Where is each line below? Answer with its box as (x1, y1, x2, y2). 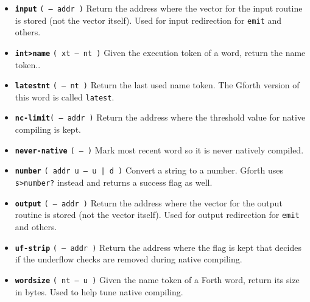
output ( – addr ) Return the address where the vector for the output (15, 196, 283, 209)
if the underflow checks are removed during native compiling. (15, 253, 242, 265)
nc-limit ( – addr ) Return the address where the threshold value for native (15, 111, 306, 124)
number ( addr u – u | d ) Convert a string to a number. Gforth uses (15, 164, 284, 177)
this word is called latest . (15, 90, 114, 103)
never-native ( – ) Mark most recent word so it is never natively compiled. (15, 143, 304, 156)
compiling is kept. (15, 123, 81, 136)
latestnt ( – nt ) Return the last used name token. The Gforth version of (15, 79, 300, 91)
